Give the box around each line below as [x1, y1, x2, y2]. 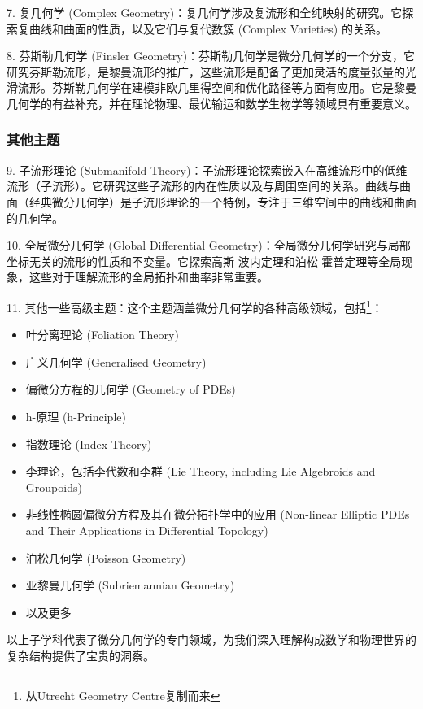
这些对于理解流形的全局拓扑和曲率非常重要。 [28, 268, 268, 285]
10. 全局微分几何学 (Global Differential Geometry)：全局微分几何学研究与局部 [7, 237, 411, 254]
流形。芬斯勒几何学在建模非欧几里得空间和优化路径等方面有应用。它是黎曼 [17, 79, 416, 96]
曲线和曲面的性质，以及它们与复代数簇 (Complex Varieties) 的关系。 [28, 20, 387, 37]
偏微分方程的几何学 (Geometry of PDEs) [25, 381, 236, 398]
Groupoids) [25, 478, 82, 495]
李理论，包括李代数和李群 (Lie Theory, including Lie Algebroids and [25, 463, 376, 480]
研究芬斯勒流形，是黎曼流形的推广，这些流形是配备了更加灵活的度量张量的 [7, 63, 405, 80]
